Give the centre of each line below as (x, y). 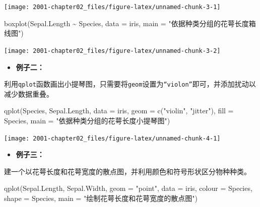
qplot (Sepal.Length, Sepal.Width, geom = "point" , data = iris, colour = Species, (128, 188)
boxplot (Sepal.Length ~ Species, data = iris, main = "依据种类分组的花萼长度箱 (130, 23)
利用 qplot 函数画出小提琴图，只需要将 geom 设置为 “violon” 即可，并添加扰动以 (130, 84)
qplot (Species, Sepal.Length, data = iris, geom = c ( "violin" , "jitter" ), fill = (119, 111)
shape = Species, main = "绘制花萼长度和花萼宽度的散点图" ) (101, 198)
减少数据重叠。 (29, 93)
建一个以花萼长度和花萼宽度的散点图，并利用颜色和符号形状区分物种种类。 (127, 171)
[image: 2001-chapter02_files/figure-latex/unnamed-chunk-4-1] (112, 138)
